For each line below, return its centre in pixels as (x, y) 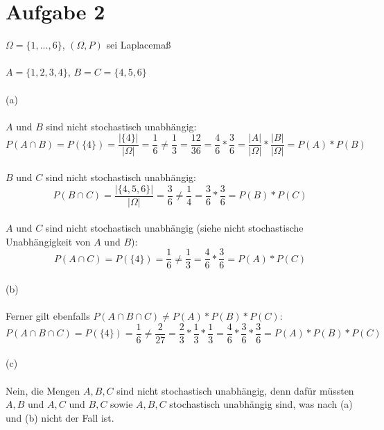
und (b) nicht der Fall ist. (60, 417)
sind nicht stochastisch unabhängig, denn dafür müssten (235, 390)
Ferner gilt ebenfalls (48, 316)
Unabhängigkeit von (48, 241)
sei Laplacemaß (139, 45)
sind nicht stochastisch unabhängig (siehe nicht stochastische (174, 228)
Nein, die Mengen (43, 390)
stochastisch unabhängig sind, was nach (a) (261, 404)
